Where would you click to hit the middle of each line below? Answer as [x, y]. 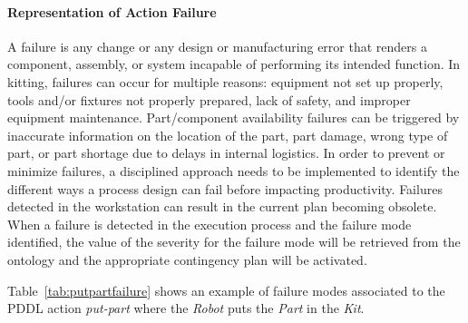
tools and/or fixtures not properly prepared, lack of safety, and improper [209, 99]
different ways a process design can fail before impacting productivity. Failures [225, 188]
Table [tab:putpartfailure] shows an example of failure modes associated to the [226, 290]
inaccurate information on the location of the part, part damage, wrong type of [228, 135]
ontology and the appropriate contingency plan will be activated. [187, 259]
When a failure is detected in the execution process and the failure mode [210, 224]
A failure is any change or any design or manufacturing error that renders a [217, 46]
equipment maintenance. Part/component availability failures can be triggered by [234, 117]
